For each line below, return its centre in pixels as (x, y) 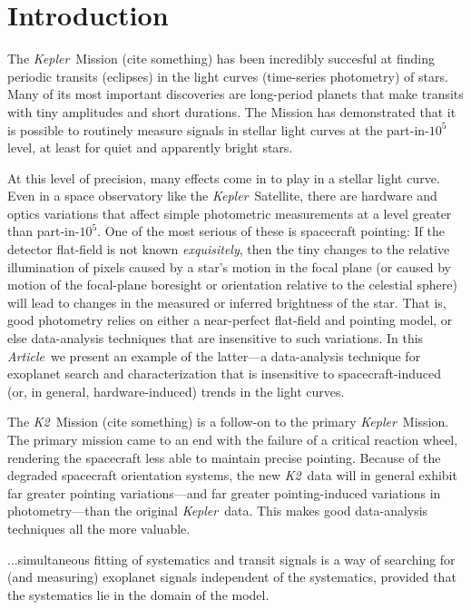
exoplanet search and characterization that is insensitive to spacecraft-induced (225, 374)
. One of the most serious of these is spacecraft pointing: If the (271, 231)
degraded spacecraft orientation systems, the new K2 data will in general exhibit (232, 475)
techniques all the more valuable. (99, 528)
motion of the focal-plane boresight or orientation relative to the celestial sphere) (232, 285)
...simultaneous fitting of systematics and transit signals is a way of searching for (231, 559)
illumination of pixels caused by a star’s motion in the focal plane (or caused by (229, 266)
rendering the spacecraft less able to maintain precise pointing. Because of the (224, 457)
